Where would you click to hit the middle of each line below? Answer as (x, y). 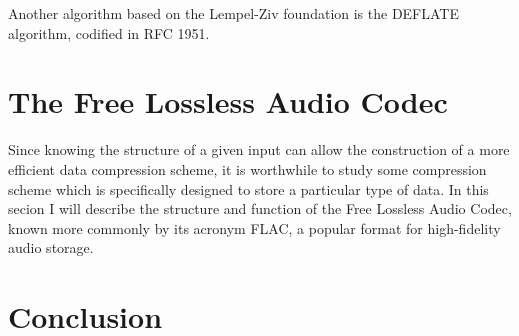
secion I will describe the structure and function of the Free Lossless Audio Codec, (260, 208)
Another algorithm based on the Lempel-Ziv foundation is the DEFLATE (233, 13)
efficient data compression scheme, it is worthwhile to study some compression (247, 168)
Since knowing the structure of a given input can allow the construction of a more (259, 149)
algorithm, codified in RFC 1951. (109, 32)
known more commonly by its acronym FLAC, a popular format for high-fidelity (254, 227)
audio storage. (51, 247)
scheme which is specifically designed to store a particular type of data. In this (248, 188)
